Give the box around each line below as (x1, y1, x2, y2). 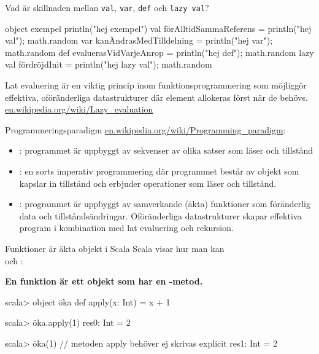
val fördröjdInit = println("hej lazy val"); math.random (5, 58, 212, 71)
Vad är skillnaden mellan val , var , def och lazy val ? (5, 1, 209, 14)
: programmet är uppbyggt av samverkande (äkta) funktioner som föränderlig (19, 197, 310, 210)
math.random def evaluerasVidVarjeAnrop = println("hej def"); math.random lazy (5, 45, 314, 58)
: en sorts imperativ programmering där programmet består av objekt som (19, 165, 299, 177)
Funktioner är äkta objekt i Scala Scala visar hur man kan (5, 242, 225, 254)
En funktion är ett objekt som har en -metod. (5, 275, 203, 288)
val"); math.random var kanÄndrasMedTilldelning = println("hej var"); (5, 34, 273, 47)
